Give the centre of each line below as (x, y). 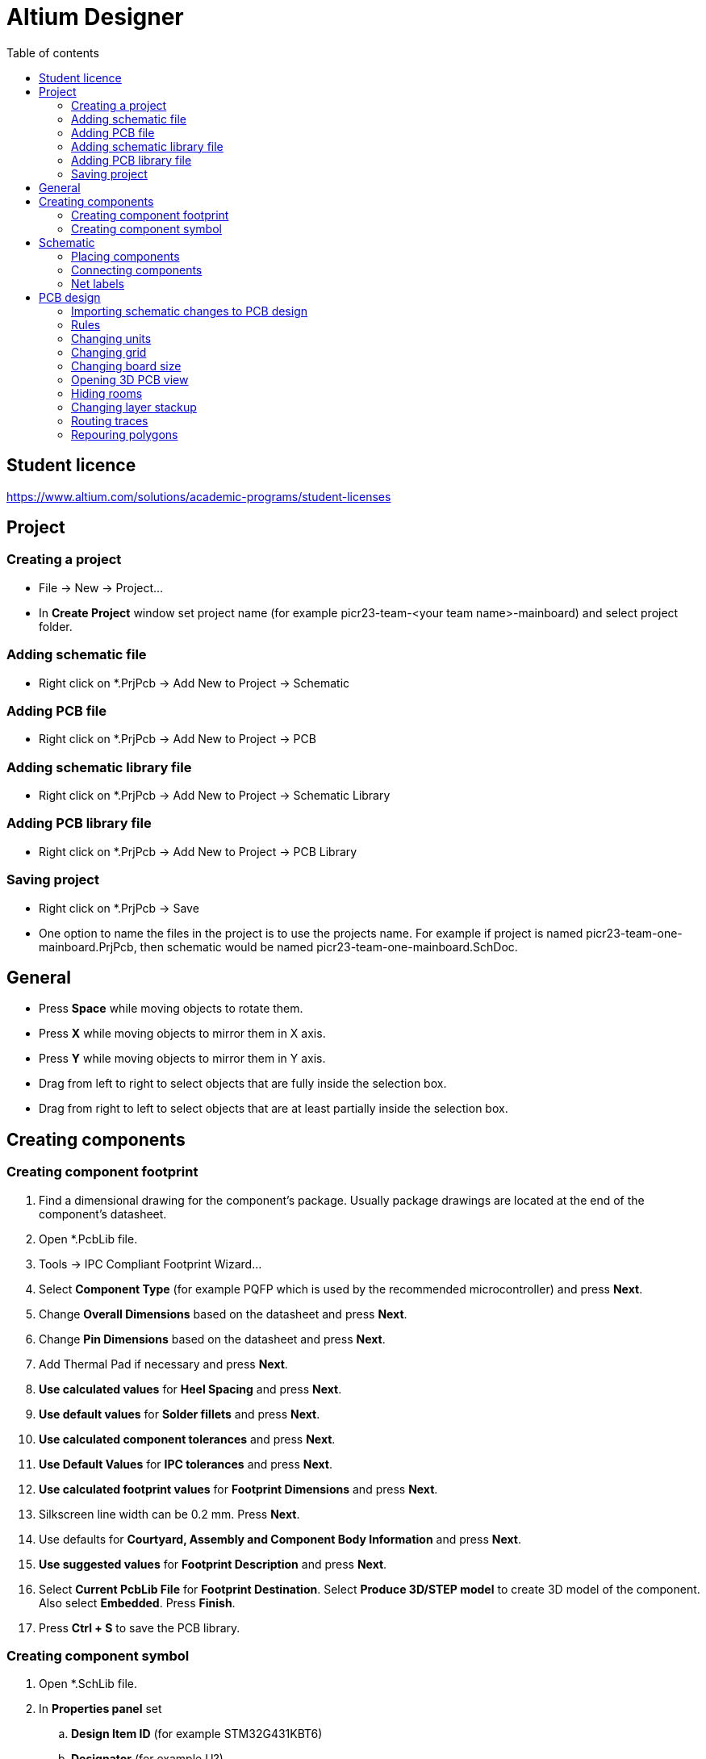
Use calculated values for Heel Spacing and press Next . (190, 1389)
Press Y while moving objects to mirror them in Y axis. (182, 1059)
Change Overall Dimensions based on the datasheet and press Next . (223, 1314)
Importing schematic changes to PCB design (190, 311)
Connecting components (137, 269)
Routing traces (110, 420)
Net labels (98, 283)
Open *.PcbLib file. (88, 1239)
